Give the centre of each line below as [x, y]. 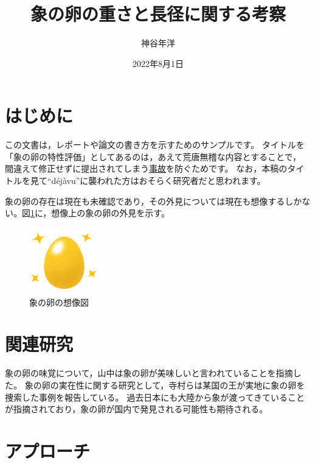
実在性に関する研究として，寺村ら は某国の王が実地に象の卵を [182, 385]
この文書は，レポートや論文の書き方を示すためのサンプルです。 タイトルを [155, 145]
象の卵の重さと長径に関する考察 [158, 14]
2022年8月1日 [158, 63]
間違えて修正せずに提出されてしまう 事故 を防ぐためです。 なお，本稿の [146, 168]
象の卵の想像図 [59, 302]
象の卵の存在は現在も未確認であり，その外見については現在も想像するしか [154, 201]
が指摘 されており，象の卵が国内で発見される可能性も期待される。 [137, 409]
